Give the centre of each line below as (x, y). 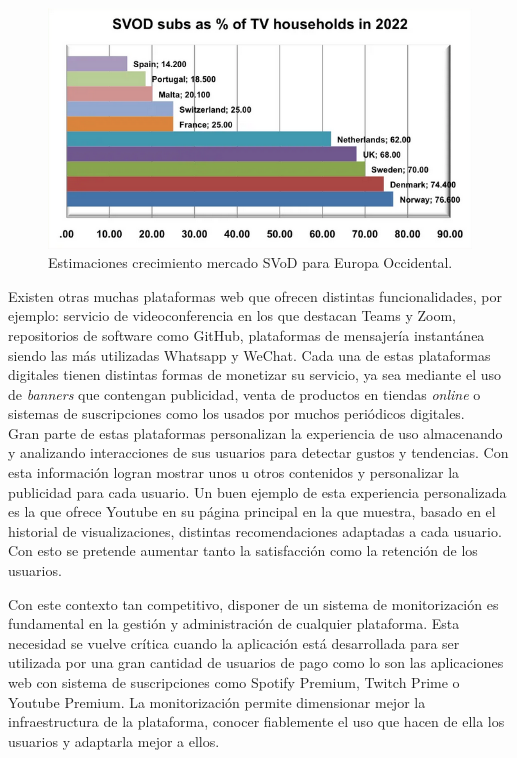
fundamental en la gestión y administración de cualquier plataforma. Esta (234, 623)
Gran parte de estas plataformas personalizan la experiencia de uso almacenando (255, 432)
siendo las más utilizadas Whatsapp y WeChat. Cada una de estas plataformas (249, 354)
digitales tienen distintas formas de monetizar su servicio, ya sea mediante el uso (255, 374)
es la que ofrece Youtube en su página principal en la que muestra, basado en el (252, 511)
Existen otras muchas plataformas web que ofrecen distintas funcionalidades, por (255, 295)
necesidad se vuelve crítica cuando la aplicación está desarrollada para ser (234, 642)
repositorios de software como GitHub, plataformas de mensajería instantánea (246, 334)
